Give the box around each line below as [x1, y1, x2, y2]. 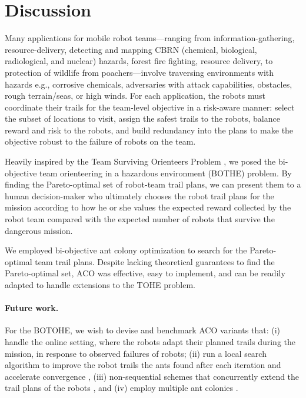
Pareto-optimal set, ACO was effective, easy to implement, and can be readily [5, 267, 285, 279]
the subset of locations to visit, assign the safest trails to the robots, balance [5, 112, 280, 125]
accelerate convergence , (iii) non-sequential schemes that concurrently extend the [5, 370, 300, 382]
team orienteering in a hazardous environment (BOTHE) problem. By [39, 166, 292, 179]
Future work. [5, 302, 59, 314]
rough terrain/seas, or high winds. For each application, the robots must [5, 89, 266, 102]
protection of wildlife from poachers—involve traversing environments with [5, 66, 274, 78]
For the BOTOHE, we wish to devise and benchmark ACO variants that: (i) [5, 324, 280, 336]
